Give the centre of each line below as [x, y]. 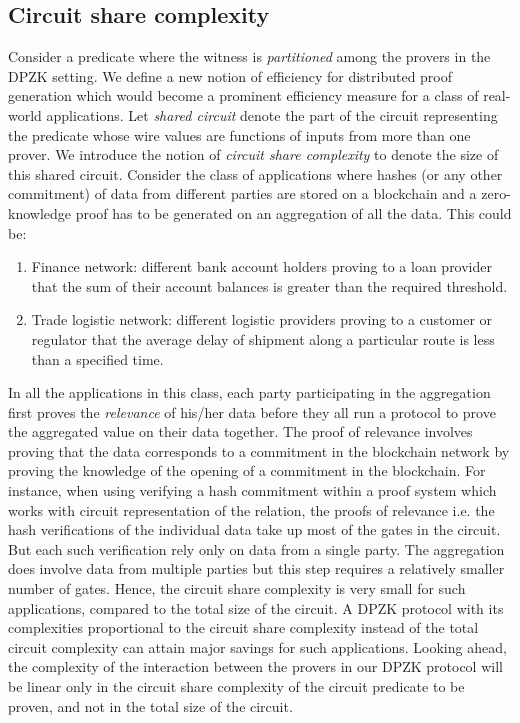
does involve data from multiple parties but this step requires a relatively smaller [256, 568]
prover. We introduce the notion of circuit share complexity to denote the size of [253, 154]
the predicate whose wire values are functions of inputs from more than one [239, 134]
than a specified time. [97, 358]
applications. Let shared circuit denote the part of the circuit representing [272, 114]
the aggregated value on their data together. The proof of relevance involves [240, 431]
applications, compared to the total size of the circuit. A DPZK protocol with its [256, 607]
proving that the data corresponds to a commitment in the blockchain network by [259, 450]
